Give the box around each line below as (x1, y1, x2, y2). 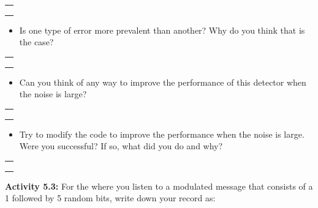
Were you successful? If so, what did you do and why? (19, 139, 223, 152)
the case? (19, 35, 54, 48)
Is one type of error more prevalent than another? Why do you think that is (19, 23, 305, 36)
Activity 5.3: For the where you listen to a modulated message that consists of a (5, 179, 313, 192)
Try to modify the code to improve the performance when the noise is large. (19, 127, 305, 140)
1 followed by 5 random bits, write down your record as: (5, 191, 216, 204)
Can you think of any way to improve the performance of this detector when (19, 75, 306, 88)
